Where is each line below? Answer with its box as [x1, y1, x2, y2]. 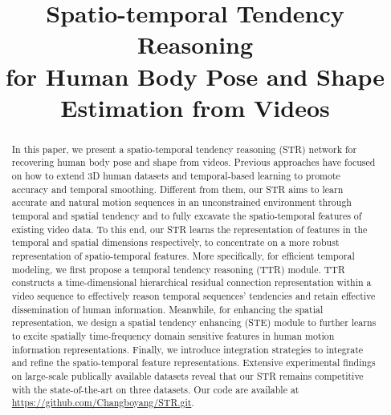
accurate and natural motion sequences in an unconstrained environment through [11, 195, 352, 209]
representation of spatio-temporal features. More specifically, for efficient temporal [11, 248, 355, 262]
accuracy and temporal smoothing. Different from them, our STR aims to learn [11, 182, 344, 195]
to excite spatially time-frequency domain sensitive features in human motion [11, 328, 335, 342]
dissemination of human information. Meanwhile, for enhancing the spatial [11, 302, 324, 316]
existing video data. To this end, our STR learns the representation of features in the [11, 222, 368, 236]
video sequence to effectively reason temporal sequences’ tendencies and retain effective [11, 288, 376, 302]
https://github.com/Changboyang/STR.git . [11, 396, 194, 409]
